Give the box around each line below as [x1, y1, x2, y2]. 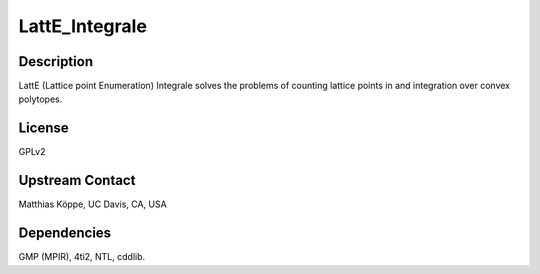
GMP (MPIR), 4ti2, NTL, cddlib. [18, 251, 146, 263]
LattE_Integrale [18, 15, 147, 37]
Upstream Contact [18, 172, 136, 189]
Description [18, 53, 94, 70]
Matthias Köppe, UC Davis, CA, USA [18, 198, 167, 210]
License [18, 120, 69, 137]
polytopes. [18, 93, 63, 105]
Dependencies [18, 225, 112, 242]
